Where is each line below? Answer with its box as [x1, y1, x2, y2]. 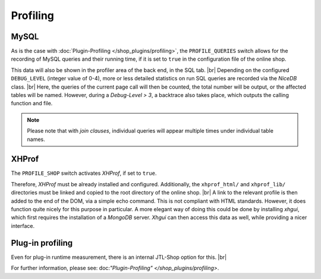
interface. [11, 222, 35, 229]
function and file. [11, 100, 53, 107]
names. [27, 136, 45, 143]
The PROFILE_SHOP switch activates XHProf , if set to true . [11, 170, 157, 177]
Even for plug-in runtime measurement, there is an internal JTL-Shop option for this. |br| [11, 253, 227, 261]
